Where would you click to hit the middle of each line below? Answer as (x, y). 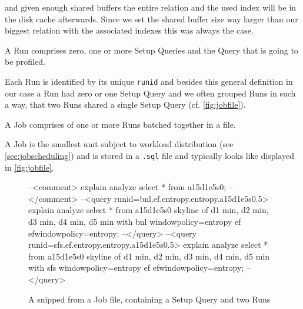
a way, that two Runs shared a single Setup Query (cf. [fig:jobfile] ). (125, 104)
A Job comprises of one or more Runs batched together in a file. (120, 124)
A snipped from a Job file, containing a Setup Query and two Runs (149, 299)
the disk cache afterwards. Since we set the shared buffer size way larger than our (151, 19)
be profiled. (25, 62)
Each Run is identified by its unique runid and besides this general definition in (149, 81)
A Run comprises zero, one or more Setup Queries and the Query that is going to (151, 50)
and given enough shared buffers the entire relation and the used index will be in (151, 7)
